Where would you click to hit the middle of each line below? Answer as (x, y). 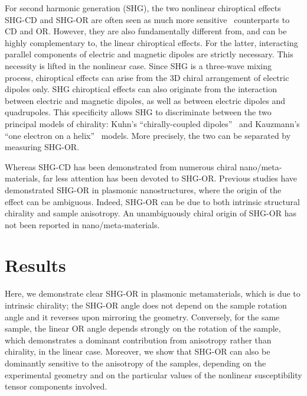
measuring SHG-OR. (42, 147)
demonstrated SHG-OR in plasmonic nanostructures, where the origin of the (143, 189)
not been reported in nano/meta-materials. (82, 224)
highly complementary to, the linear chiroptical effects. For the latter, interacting (151, 42)
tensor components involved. (56, 386)
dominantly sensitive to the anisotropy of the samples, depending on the (135, 363)
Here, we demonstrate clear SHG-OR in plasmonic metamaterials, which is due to (153, 293)
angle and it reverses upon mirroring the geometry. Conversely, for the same (142, 317)
